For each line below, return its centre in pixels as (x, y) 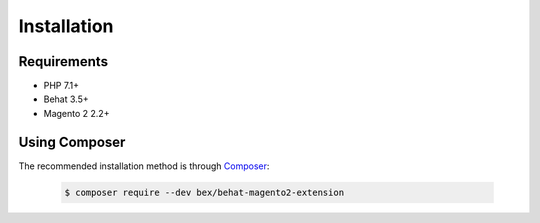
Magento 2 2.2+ (76, 113)
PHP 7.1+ (61, 86)
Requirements (63, 61)
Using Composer (72, 141)
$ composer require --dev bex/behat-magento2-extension (204, 192)
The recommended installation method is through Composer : (144, 166)
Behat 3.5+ (66, 99)
